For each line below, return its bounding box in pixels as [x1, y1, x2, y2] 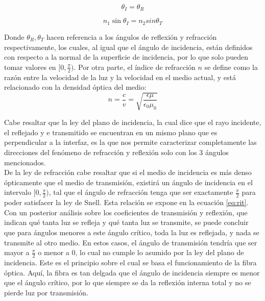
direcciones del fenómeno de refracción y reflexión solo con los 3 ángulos [4, 147, 229, 158]
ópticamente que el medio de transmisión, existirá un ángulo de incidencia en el [4, 177, 253, 187]
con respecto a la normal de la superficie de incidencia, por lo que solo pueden [4, 52, 248, 62]
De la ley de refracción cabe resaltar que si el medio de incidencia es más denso [4, 167, 252, 178]
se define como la [204, 61, 258, 72]
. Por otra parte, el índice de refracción [74, 61, 196, 72]
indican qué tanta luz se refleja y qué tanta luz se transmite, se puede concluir [4, 217, 249, 228]
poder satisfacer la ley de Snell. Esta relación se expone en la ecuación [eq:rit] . [4, 197, 249, 208]
